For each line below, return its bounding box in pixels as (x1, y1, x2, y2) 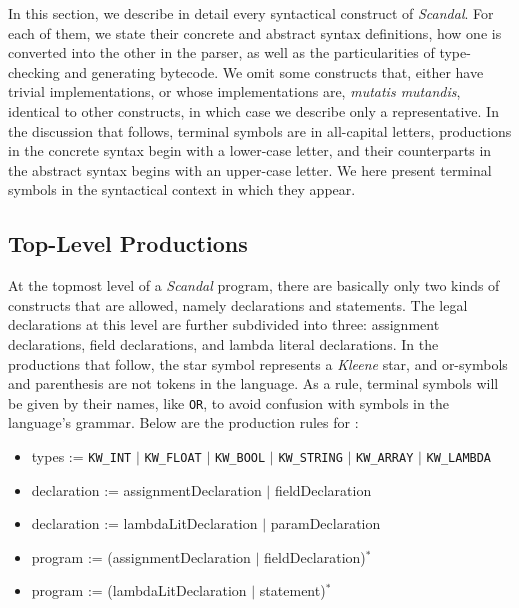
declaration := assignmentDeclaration (31, 479, 262, 500)
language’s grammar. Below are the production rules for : (8, 412, 359, 433)
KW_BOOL (215, 450, 266, 465)
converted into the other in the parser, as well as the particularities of (8, 42, 435, 63)
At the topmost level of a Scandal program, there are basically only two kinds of (8, 275, 500, 296)
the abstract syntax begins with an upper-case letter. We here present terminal (8, 159, 492, 180)
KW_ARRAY (356, 450, 414, 465)
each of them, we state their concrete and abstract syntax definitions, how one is (8, 22, 502, 43)
